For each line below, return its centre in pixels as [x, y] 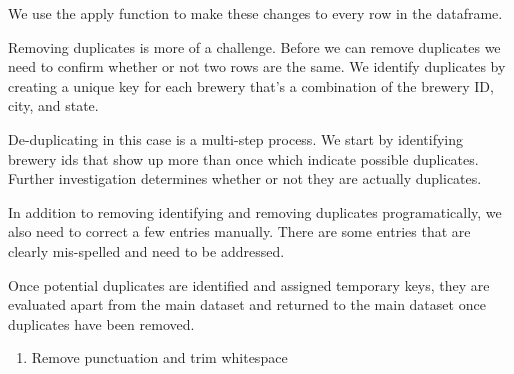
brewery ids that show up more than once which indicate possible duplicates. [243, 158]
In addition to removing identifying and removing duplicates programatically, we [255, 211]
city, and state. [53, 105]
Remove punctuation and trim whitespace [159, 357]
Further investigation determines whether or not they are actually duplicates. [245, 178]
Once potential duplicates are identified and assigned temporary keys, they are [249, 284]
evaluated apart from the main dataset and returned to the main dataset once [247, 304]
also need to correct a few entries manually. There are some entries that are [239, 231]
